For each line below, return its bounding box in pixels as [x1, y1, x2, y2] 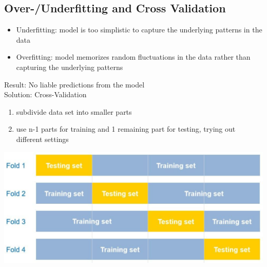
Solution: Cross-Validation [4, 89, 87, 100]
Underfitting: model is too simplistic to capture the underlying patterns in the [16, 24, 262, 35]
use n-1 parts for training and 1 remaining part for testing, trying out [16, 123, 236, 134]
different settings [16, 133, 69, 144]
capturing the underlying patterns [16, 61, 123, 72]
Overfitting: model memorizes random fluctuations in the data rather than [16, 51, 251, 62]
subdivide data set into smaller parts [16, 106, 132, 117]
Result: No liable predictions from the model [4, 79, 145, 90]
